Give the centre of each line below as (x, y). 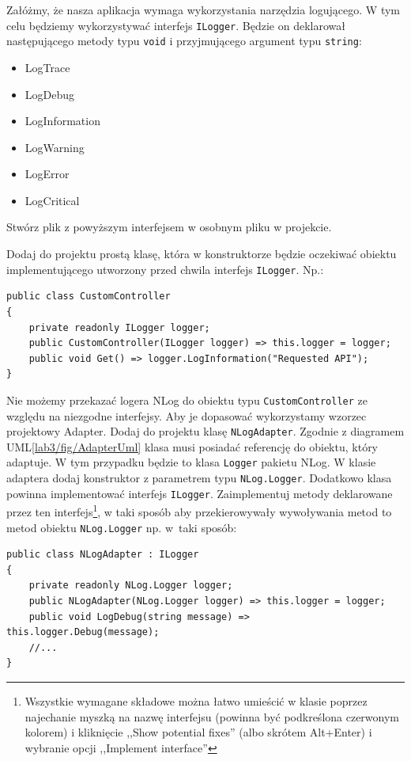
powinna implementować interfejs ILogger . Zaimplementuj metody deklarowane (200, 493)
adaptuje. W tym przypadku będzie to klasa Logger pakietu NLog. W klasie (191, 462)
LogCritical (52, 200)
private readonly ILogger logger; (119, 327)
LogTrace (47, 67)
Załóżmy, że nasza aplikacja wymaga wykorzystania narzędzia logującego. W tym (204, 10)
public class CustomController (89, 297)
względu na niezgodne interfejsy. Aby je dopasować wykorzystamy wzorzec (187, 415)
